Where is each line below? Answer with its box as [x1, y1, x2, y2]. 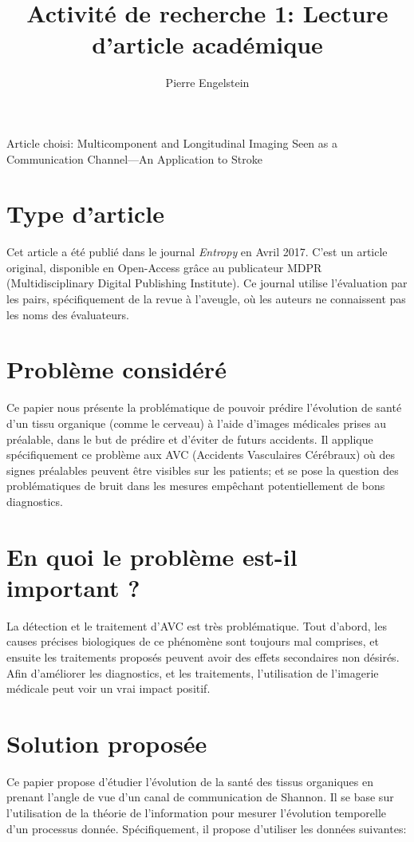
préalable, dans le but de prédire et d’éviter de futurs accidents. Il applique [6, 430, 373, 447]
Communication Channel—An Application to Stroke [6, 150, 262, 167]
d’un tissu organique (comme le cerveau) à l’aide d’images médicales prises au [6, 414, 387, 431]
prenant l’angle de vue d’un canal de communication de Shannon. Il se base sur [6, 789, 394, 805]
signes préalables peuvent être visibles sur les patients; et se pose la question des [6, 461, 399, 478]
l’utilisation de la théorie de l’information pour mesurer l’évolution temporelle [6, 804, 387, 821]
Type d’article [6, 197, 164, 230]
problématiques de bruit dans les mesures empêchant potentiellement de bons [6, 477, 385, 494]
